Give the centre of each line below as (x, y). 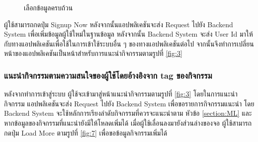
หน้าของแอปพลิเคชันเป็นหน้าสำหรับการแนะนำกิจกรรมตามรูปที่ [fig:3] (93, 53)
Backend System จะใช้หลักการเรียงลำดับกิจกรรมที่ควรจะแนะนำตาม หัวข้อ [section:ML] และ (128, 113)
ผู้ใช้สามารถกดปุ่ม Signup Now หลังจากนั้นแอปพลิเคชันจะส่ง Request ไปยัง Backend (119, 24)
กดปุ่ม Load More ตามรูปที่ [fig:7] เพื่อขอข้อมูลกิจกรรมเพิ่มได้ (86, 132)
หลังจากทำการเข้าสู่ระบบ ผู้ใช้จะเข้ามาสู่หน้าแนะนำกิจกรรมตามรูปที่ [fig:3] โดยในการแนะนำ (121, 94)
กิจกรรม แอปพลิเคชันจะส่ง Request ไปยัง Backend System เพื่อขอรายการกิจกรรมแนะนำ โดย (129, 103)
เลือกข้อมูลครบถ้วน (48, 7)
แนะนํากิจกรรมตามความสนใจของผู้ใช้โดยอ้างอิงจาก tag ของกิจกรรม (108, 75)
